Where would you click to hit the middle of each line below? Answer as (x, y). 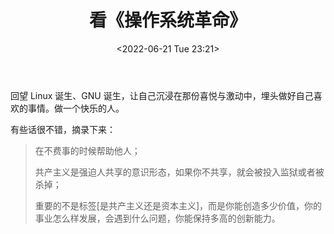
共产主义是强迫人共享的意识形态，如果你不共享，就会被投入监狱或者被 (179, 172)
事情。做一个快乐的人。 (76, 108)
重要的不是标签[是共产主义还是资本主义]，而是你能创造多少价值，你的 (178, 205)
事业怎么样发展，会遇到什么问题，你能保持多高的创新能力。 (157, 218)
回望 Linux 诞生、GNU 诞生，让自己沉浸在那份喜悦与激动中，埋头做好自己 (162, 95)
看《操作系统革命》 (167, 20)
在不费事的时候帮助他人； (87, 150)
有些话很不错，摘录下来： (63, 129)
